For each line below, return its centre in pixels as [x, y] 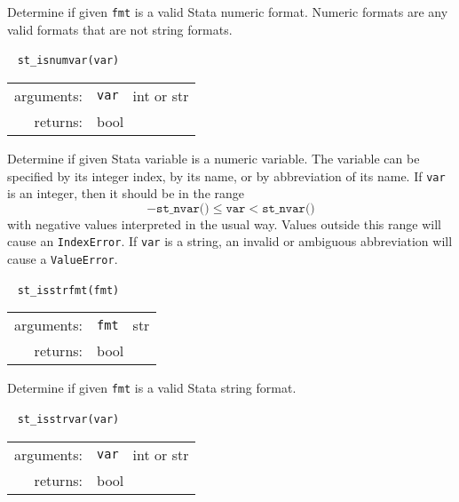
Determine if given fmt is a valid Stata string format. [152, 388]
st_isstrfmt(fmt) [68, 290]
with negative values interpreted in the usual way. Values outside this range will [224, 223]
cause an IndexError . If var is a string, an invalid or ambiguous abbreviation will [230, 241]
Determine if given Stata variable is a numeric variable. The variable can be [214, 158]
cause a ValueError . [63, 259]
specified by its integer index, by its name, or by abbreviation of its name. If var [226, 175]
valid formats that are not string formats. [120, 29]
